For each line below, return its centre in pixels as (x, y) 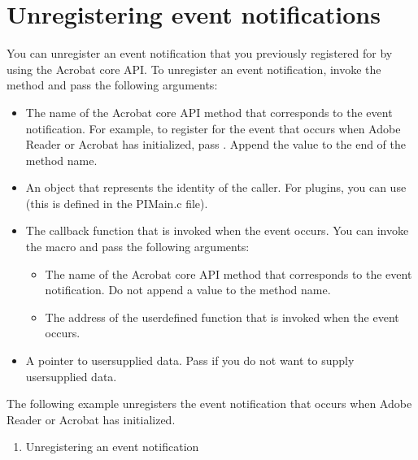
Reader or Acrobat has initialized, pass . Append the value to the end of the (216, 144)
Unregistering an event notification (112, 447)
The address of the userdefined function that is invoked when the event (222, 317)
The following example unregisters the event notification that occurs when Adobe (209, 404)
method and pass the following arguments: (112, 85)
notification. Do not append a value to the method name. (188, 290)
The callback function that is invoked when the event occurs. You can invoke (217, 230)
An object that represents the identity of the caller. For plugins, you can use (216, 187)
